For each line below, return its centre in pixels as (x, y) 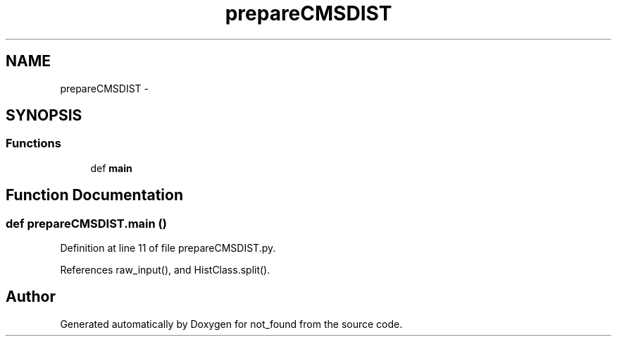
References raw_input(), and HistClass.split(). (165, 270)
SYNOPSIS (44, 116)
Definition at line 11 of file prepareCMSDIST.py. (168, 248)
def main (111, 168)
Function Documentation (94, 195)
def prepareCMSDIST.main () (86, 223)
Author (31, 297)
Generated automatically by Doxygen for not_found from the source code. (231, 324)
